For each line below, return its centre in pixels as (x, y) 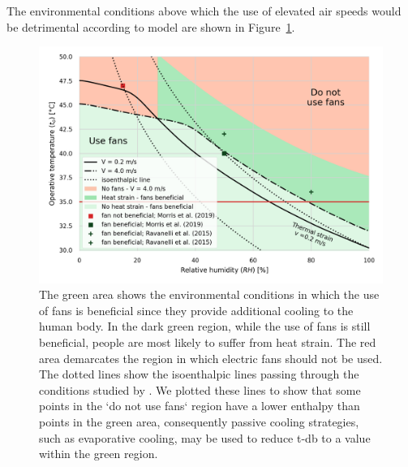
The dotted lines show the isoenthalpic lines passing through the (199, 374)
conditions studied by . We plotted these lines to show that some (200, 389)
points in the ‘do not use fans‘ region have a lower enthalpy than (200, 406)
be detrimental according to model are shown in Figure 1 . (151, 26)
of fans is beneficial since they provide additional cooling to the (196, 310)
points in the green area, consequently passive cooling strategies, (199, 422)
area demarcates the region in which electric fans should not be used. (211, 358)
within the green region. (99, 454)
